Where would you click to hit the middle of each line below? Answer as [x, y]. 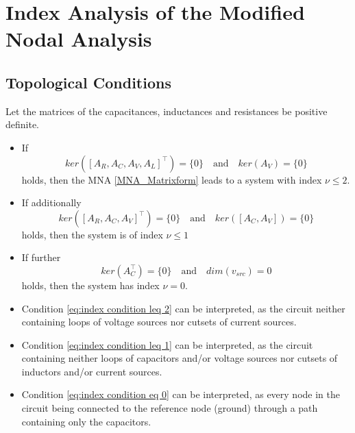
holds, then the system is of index [92, 234]
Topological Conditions [88, 82]
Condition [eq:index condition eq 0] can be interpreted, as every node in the [181, 394]
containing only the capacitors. [86, 421]
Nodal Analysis [79, 39]
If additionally [51, 202]
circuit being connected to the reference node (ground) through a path [170, 408]
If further [41, 257]
